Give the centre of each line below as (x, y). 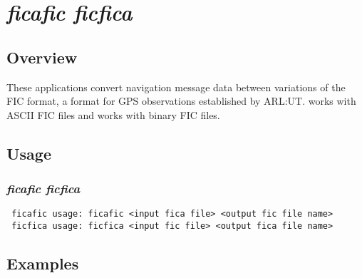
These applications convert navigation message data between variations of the (176, 87)
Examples (43, 263)
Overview (42, 57)
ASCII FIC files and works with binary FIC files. (113, 114)
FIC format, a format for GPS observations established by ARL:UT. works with (181, 101)
